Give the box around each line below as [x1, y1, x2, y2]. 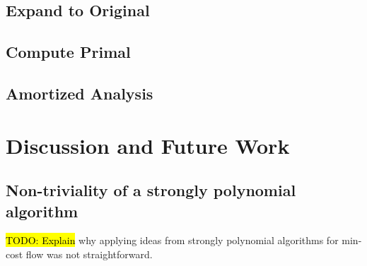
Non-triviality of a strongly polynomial [6, 179, 296, 201]
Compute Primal [6, 41, 131, 63]
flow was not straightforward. [25, 246, 153, 261]
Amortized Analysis [6, 82, 153, 104]
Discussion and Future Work [6, 131, 290, 159]
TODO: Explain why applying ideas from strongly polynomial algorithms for [6, 233, 339, 248]
